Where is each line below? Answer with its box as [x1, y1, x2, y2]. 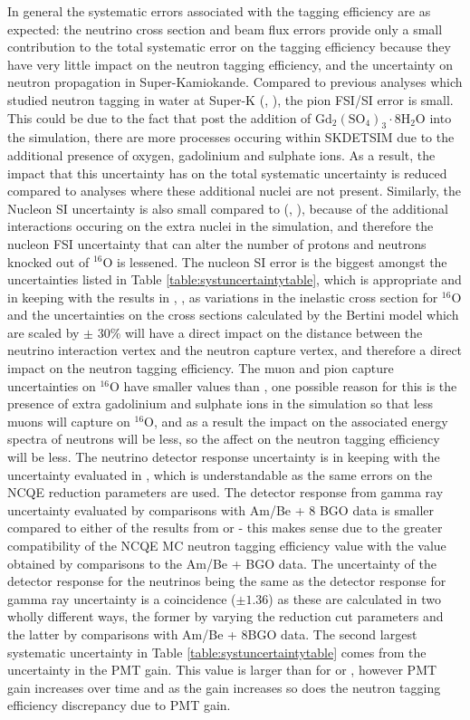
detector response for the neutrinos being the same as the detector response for [7, 571, 446, 590]
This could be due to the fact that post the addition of [7, 108, 312, 127]
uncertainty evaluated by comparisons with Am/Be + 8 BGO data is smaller [7, 500, 435, 519]
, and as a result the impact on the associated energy [154, 411, 448, 430]
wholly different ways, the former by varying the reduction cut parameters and [7, 607, 444, 626]
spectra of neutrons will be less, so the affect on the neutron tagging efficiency [7, 429, 440, 448]
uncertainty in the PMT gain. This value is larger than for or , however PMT [7, 660, 437, 679]
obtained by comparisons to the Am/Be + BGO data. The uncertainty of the [7, 553, 436, 572]
